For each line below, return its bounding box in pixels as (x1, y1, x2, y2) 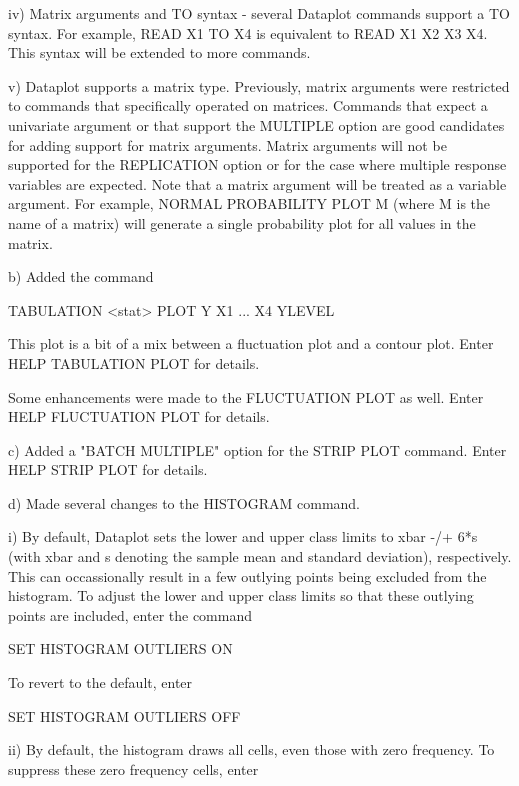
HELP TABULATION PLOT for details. (8, 352, 260, 373)
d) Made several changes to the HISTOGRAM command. (8, 492, 361, 513)
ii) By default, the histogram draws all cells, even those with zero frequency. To (8, 739, 495, 760)
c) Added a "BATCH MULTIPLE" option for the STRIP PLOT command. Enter (8, 439, 507, 460)
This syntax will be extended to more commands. (8, 42, 311, 63)
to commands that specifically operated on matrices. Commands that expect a (8, 95, 488, 116)
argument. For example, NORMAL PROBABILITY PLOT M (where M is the (8, 193, 491, 214)
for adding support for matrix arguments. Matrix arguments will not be (8, 134, 447, 155)
